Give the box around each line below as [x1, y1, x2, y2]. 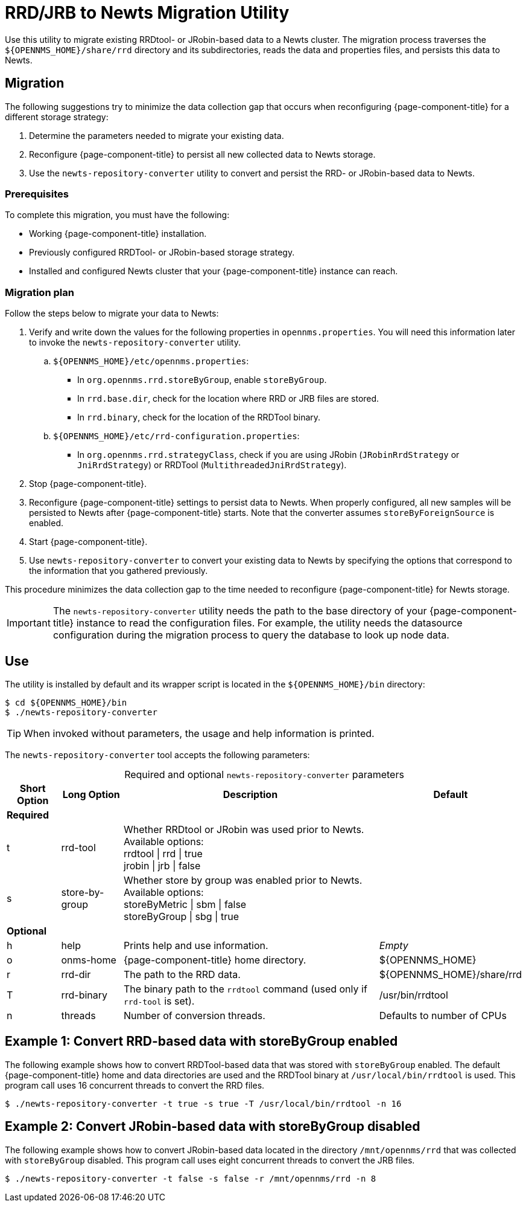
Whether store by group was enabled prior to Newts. [124, 874, 363, 886]
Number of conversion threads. [124, 1009, 265, 1022]
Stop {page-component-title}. [29, 478, 147, 489]
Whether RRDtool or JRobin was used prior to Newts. [124, 823, 364, 835]
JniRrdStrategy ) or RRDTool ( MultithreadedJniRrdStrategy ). [77, 460, 347, 471]
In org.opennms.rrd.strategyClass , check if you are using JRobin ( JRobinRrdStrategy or [77, 449, 460, 460]
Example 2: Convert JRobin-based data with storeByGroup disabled [5, 1119, 420, 1135]
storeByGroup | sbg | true [124, 910, 239, 922]
